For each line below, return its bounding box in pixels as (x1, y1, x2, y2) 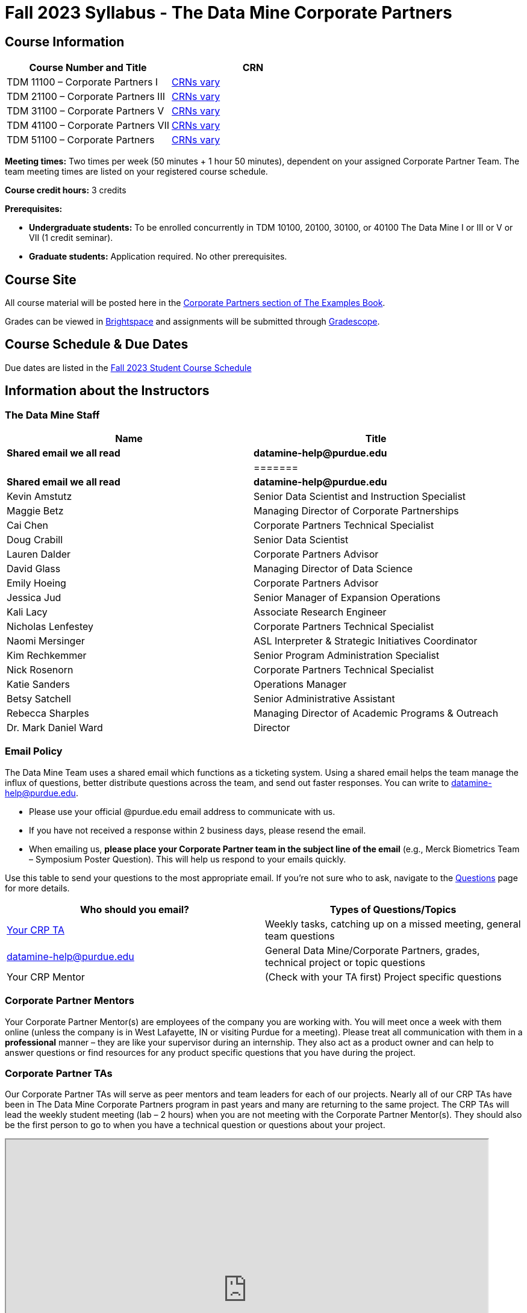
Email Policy (5, 745, 63, 758)
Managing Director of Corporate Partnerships (254, 505, 459, 517)
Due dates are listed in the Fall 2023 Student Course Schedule (5, 362, 252, 373)
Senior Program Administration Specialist (254, 649, 440, 662)
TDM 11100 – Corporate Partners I (7, 76, 158, 89)
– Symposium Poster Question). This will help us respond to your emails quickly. (29, 853, 346, 864)
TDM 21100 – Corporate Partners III (7, 90, 165, 103)
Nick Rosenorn (7, 664, 73, 676)
